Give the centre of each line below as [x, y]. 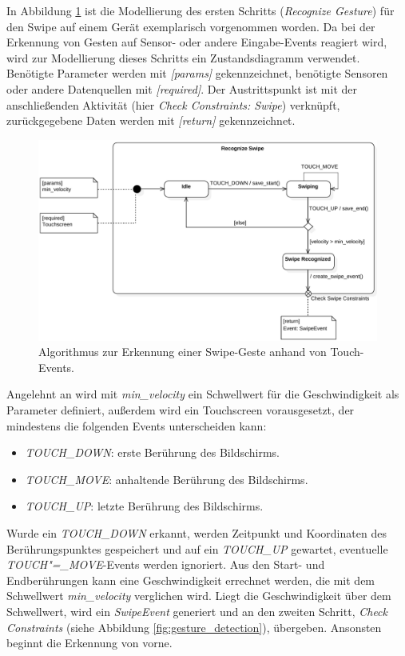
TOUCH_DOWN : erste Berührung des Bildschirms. [152, 452]
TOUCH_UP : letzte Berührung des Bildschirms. [144, 506]
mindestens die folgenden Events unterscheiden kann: [137, 425]
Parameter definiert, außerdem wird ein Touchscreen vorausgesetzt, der [181, 410]
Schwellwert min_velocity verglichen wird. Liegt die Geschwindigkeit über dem [199, 596]
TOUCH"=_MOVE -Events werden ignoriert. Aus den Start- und [166, 564]
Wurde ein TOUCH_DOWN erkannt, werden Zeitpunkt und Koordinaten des [197, 533]
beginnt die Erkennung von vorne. [89, 643]
